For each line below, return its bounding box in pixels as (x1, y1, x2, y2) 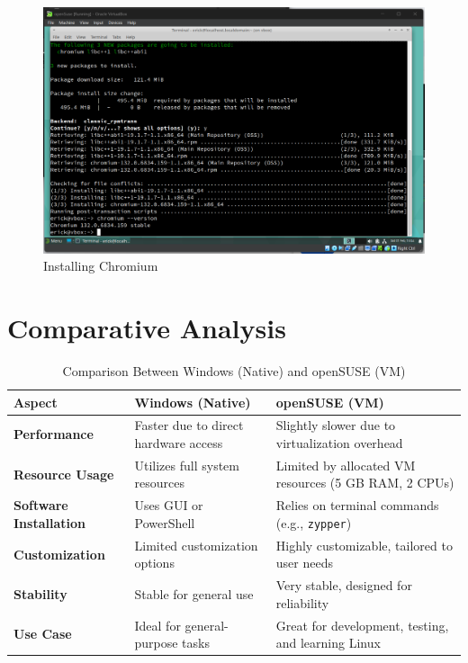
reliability (275, 593, 329, 612)
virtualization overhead (275, 434, 403, 452)
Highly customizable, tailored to (275, 535, 453, 554)
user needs (275, 553, 333, 572)
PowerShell (134, 513, 195, 532)
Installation (13, 513, 85, 532)
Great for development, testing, (275, 615, 449, 634)
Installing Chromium (43, 256, 158, 275)
